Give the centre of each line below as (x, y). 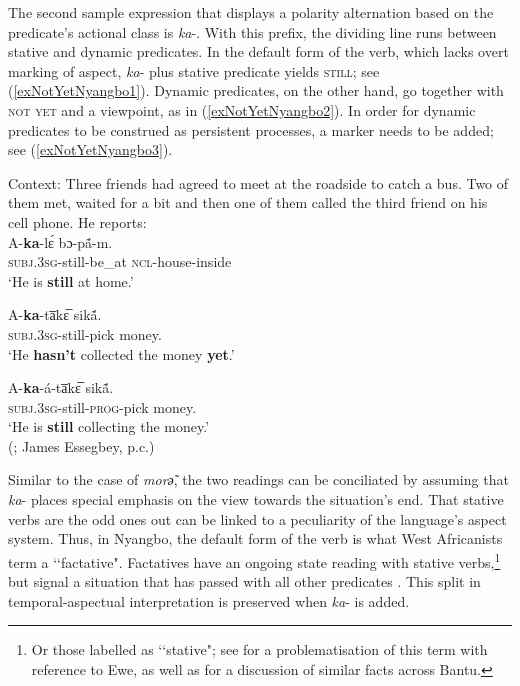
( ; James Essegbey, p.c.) (81, 445)
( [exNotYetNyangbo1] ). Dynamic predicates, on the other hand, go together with (256, 90)
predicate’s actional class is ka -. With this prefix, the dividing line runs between (252, 31)
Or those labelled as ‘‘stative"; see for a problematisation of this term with (259, 649)
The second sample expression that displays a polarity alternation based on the (251, 12)
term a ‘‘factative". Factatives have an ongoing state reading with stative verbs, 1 (254, 560)
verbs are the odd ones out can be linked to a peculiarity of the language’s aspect (257, 518)
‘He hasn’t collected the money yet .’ (121, 353)
